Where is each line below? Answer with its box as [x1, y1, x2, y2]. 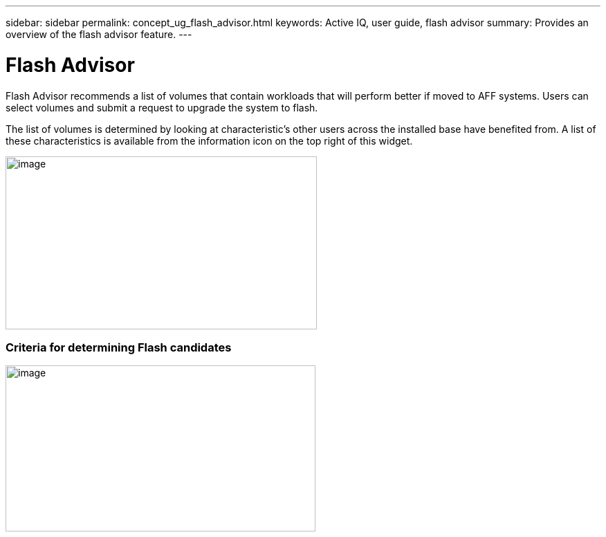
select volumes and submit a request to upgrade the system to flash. [6, 101, 318, 113]
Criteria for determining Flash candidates [6, 340, 232, 354]
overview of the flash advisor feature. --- [6, 28, 192, 40]
